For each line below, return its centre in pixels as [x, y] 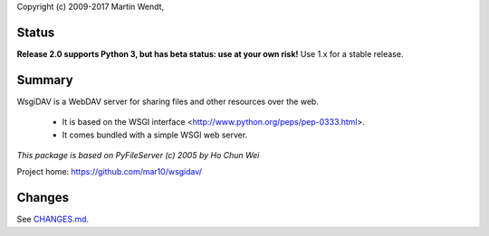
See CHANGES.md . [53, 219]
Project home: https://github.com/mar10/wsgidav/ [110, 172]
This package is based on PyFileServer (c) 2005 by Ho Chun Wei [138, 155]
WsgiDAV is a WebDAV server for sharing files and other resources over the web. [168, 101]
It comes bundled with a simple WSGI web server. [155, 135]
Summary [45, 80]
